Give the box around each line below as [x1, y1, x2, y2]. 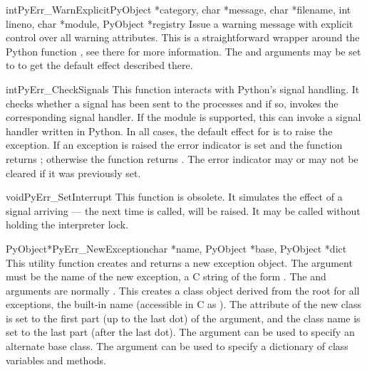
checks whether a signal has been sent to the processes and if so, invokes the [6, 95, 338, 110]
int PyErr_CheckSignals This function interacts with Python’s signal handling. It [6, 81, 360, 96]
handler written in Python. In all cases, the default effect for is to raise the [6, 123, 333, 138]
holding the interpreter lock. [6, 217, 129, 232]
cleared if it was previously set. [6, 165, 141, 180]
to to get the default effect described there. [6, 58, 193, 73]
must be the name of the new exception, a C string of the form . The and [6, 269, 326, 284]
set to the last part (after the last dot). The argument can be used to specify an [6, 324, 355, 339]
